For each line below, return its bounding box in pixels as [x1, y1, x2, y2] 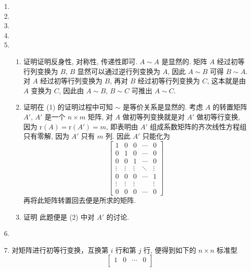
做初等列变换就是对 [122, 111, 185, 121]
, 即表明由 [106, 121, 138, 131]
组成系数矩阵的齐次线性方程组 [149, 121, 247, 131]
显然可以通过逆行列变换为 [77, 66, 160, 76]
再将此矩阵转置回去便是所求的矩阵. [23, 194, 136, 205]
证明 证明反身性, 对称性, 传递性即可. [23, 56, 138, 66]
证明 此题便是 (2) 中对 [23, 211, 95, 222]
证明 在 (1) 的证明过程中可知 [23, 102, 113, 112]
